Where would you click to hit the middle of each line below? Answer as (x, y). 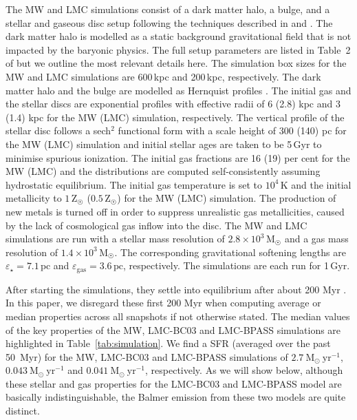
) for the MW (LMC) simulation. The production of (227, 198)
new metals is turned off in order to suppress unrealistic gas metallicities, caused (175, 211)
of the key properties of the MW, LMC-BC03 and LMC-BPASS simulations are (173, 329)
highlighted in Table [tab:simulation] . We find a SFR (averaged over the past (168, 343)
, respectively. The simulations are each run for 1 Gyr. (236, 265)
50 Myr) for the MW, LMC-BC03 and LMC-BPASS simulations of (147, 356)
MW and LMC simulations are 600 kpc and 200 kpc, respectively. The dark (163, 76)
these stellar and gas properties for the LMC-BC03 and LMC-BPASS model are (174, 383)
